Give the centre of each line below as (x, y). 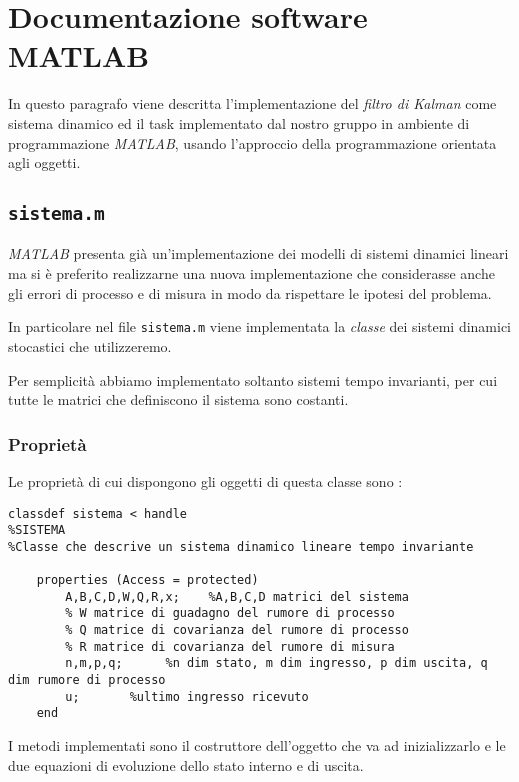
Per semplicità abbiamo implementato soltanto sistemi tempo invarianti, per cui (253, 379)
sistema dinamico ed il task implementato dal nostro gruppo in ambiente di (239, 122)
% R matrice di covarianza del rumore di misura (230, 646)
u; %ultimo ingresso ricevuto (187, 696)
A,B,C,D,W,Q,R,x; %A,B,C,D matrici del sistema (237, 596)
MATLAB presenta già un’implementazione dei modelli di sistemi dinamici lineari (258, 253)
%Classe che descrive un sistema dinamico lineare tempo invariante (241, 546)
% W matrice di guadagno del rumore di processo (230, 613)
